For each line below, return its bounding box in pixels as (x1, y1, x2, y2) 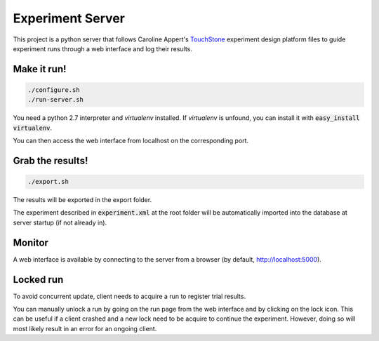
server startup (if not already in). (13, 218, 107, 227)
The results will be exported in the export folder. (13, 196, 152, 204)
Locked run (13, 274, 64, 286)
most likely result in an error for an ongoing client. (13, 324, 157, 333)
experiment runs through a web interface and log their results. (13, 44, 193, 53)
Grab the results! (13, 154, 88, 166)
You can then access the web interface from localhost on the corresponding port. (13, 137, 249, 145)
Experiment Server (13, 11, 126, 26)
